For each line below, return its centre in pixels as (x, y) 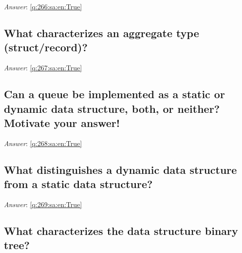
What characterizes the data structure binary (121, 230)
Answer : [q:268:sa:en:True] (43, 143)
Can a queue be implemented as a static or (114, 94)
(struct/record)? (46, 47)
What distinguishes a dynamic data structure (121, 169)
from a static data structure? (78, 184)
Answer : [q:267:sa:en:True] (43, 68)
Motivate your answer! (62, 122)
